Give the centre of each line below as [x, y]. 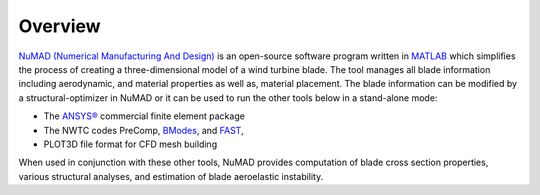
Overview [59, 26]
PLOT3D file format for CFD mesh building [130, 144]
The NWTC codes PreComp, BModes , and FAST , [143, 130]
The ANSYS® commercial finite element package [144, 116]
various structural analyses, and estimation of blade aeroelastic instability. [171, 176]
